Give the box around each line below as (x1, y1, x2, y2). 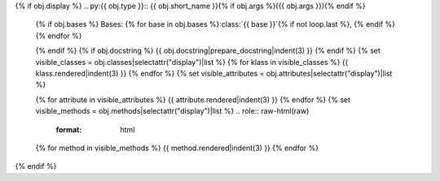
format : (55, 124, 82, 134)
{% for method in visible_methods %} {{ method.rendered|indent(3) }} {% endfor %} (35, 143, 319, 153)
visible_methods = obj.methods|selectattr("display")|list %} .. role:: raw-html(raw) (35, 106, 310, 116)
